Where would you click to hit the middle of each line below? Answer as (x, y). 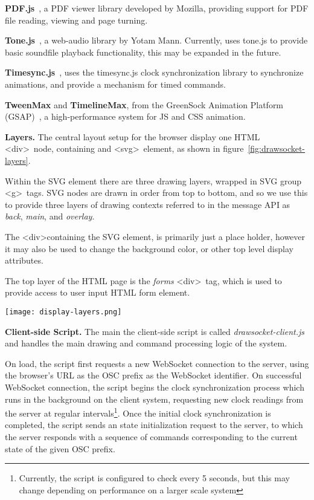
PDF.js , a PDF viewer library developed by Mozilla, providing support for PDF (157, 8)
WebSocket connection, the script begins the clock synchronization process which (155, 387)
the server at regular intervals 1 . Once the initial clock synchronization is (138, 412)
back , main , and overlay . (50, 216)
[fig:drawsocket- (277, 148)
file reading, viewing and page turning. (76, 20)
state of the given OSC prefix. (60, 448)
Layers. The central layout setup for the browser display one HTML (133, 136)
